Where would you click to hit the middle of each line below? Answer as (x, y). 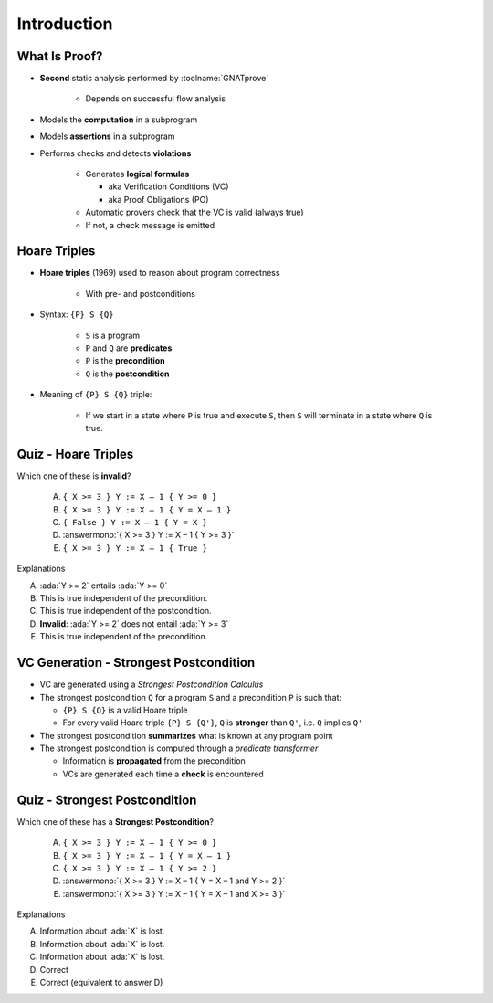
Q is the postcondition (127, 374)
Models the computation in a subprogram (119, 120)
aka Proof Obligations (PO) (158, 199)
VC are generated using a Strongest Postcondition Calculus (152, 684)
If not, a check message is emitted (150, 225)
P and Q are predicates (129, 348)
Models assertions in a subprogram (107, 136)
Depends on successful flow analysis (155, 99)
